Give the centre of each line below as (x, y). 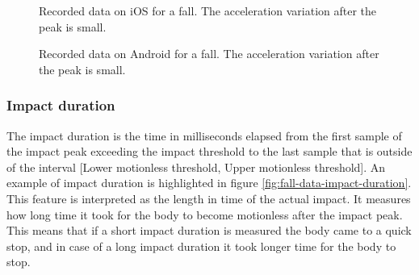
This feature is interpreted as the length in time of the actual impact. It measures (209, 198)
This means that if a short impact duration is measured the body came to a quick (209, 230)
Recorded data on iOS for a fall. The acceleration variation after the (208, 10)
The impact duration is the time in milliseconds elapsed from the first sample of (204, 135)
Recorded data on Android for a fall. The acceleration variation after (209, 54)
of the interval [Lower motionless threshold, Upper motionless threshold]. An (196, 167)
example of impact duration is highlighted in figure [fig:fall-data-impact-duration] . (209, 183)
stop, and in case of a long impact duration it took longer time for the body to (201, 246)
